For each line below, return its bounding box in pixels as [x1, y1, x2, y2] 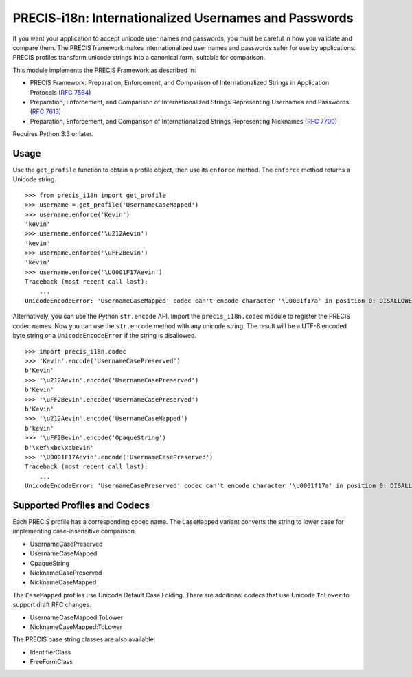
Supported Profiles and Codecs [12, 499, 150, 511]
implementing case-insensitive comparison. [12, 527, 137, 536]
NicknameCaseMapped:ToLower [30, 622, 123, 631]
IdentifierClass [30, 647, 71, 656]
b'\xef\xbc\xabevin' [25, 444, 94, 451]
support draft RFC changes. [12, 601, 92, 609]
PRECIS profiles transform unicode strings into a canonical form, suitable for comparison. [12, 54, 266, 62]
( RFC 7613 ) [30, 107, 62, 116]
